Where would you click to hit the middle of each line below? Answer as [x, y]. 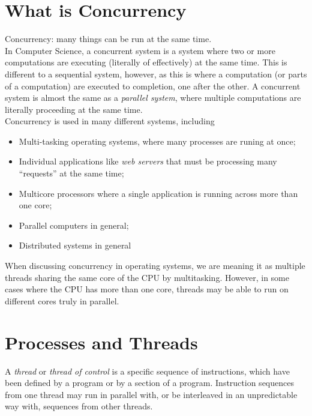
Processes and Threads [101, 342]
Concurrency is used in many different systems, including [110, 121]
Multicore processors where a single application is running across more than [158, 193]
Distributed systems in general [75, 245]
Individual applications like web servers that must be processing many [148, 161]
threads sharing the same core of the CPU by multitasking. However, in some [147, 277]
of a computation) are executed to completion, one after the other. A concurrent [153, 86]
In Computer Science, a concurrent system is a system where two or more [140, 50]
